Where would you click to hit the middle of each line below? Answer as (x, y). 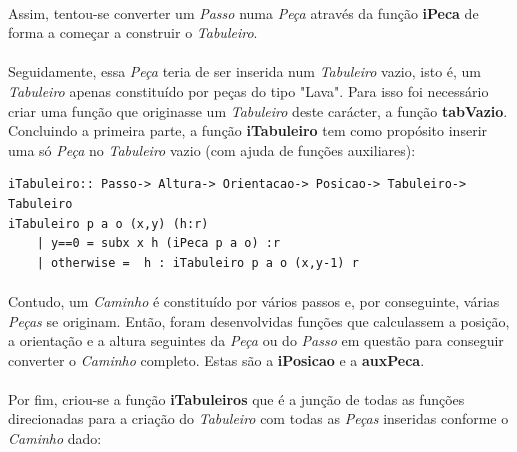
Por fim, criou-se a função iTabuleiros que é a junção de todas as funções (236, 398)
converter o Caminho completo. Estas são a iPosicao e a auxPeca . (216, 359)
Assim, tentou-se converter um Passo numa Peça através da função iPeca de (243, 12)
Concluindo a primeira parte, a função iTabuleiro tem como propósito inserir (248, 130)
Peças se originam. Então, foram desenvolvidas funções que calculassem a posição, (259, 320)
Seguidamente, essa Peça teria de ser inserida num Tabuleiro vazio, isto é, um (245, 71)
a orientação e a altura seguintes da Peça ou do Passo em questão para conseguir (256, 340)
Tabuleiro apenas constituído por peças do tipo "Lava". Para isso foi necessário (248, 90)
